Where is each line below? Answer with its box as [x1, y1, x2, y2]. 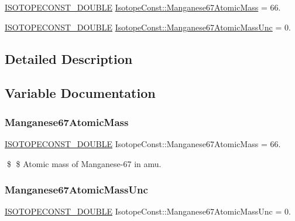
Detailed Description [5, 49, 133, 67]
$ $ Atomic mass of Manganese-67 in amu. [6, 157, 162, 169]
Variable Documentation [5, 84, 156, 102]
